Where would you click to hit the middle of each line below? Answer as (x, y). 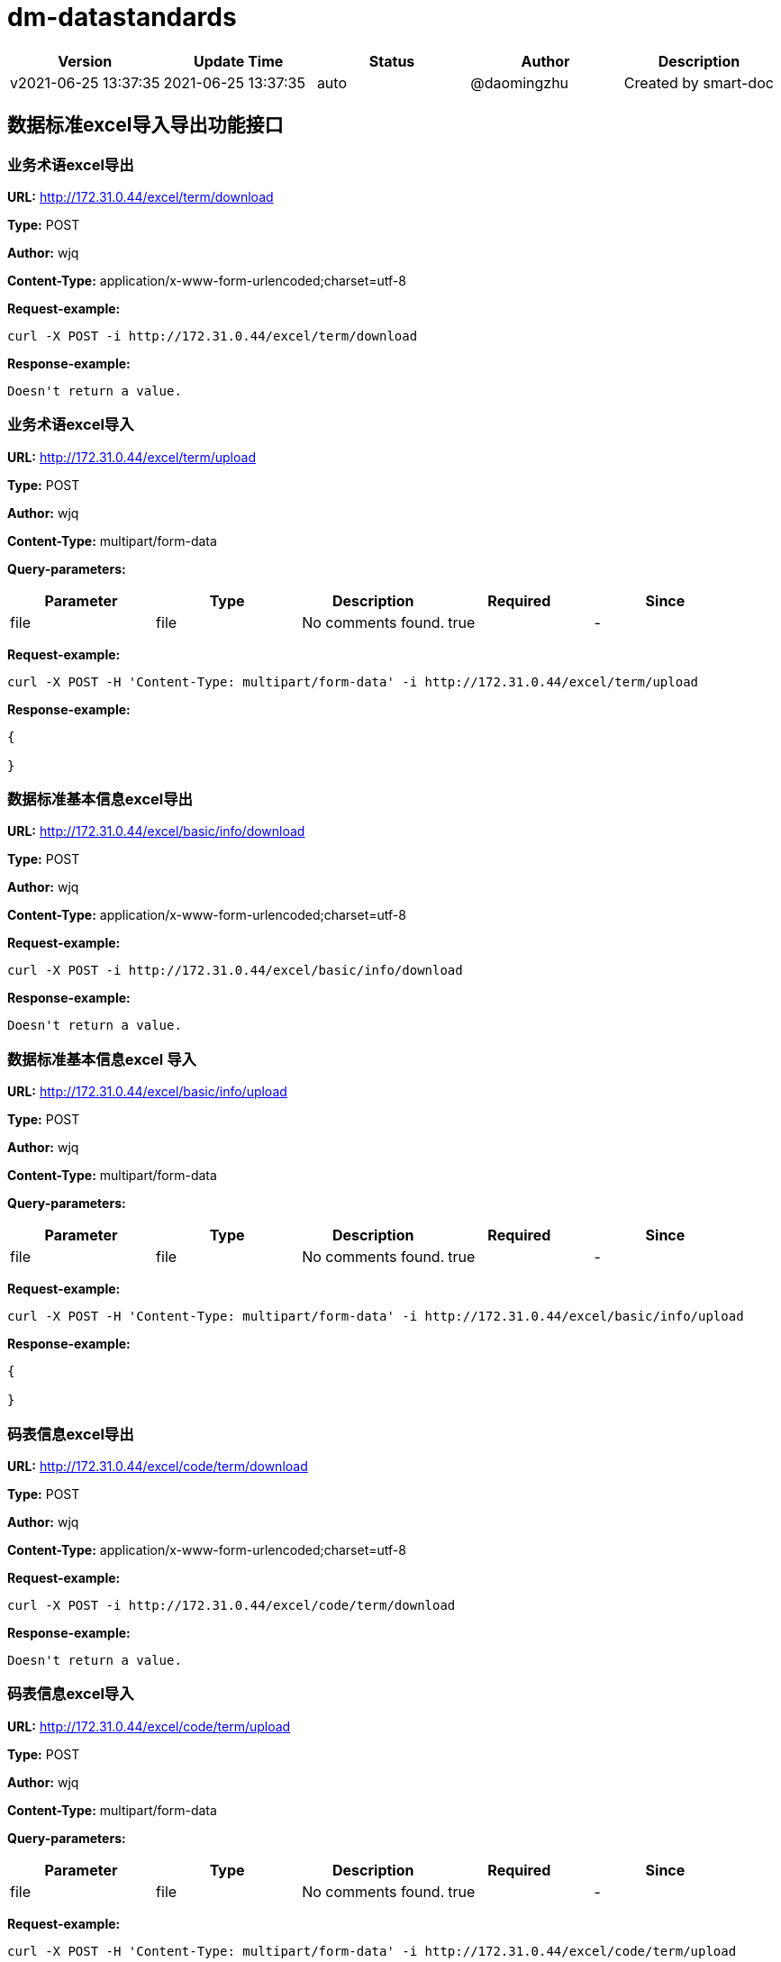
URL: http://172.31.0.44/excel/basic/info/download (156, 831)
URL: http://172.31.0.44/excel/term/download (141, 196)
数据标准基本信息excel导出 (100, 799)
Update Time (238, 61)
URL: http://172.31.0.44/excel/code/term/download (158, 1466)
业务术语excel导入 (71, 425)
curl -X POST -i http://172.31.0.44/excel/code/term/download (232, 1605)
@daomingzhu (520, 82)
